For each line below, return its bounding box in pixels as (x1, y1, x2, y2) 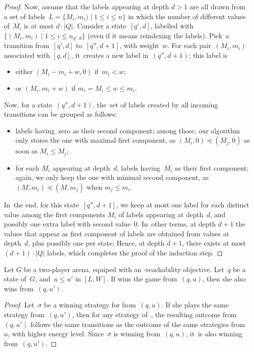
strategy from (4, 309, 45, 319)
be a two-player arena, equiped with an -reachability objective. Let (24, 264, 225, 274)
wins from (4, 283, 34, 293)
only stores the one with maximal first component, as (15, 135, 176, 145)
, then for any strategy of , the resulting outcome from (72, 309, 237, 319)
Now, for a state (4, 99, 52, 109)
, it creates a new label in (71, 50, 149, 60)
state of (4, 274, 26, 284)
